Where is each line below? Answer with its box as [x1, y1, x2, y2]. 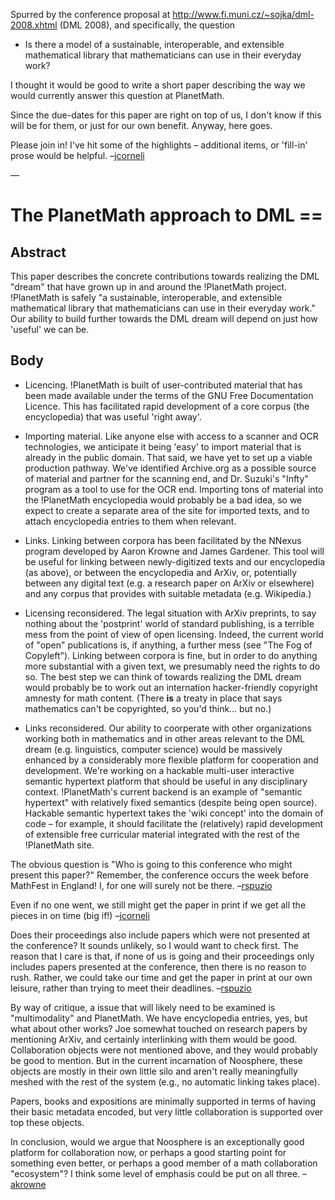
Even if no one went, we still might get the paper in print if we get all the [10, 899, 307, 911]
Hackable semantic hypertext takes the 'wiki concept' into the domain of [24, 807, 324, 819]
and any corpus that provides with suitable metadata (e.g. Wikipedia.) [24, 587, 312, 599]
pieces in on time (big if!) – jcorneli [10, 909, 150, 921]
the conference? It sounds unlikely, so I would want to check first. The [10, 939, 299, 951]
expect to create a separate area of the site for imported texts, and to [24, 504, 310, 516]
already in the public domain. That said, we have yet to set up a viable [24, 451, 313, 463]
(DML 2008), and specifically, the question [59, 19, 236, 31]
